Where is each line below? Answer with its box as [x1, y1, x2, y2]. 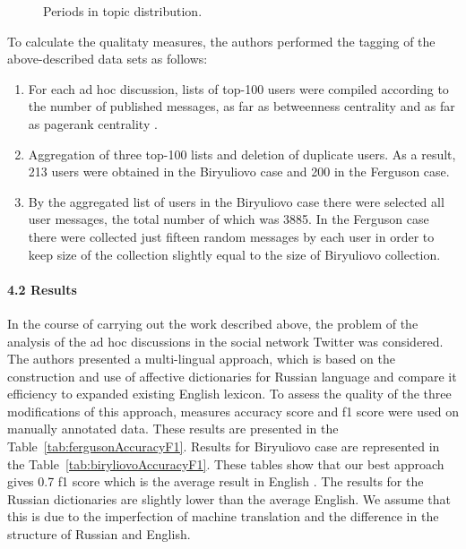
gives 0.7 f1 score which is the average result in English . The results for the [7, 472, 424, 491]
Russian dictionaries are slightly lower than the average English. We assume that [7, 489, 451, 508]
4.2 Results [7, 279, 77, 298]
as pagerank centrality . [28, 114, 158, 133]
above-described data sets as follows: [7, 49, 208, 68]
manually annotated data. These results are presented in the [7, 419, 339, 438]
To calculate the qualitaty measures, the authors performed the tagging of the [7, 31, 436, 50]
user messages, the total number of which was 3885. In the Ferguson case [28, 210, 429, 228]
